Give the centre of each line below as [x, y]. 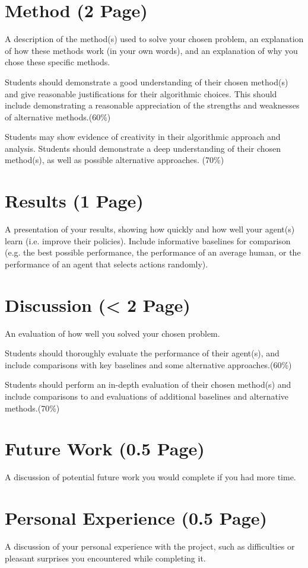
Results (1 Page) [74, 201]
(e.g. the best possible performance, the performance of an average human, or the [153, 252]
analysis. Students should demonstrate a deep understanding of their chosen [143, 148]
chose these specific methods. [58, 62]
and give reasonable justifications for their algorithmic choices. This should [141, 93]
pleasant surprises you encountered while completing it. [105, 558]
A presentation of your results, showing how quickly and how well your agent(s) [150, 229]
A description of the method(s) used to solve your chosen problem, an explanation [154, 39]
